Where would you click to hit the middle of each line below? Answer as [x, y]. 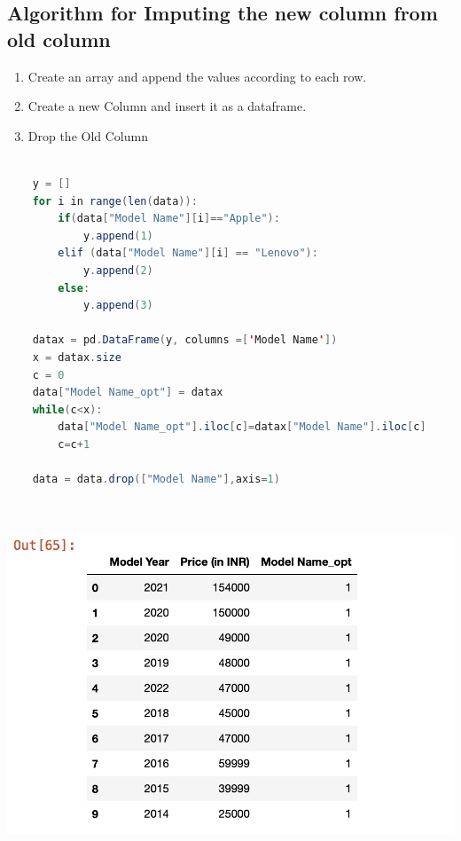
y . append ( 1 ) [118, 236]
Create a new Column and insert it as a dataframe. [167, 106]
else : [74, 288]
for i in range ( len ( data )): [115, 201]
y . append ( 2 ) [118, 270]
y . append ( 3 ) [118, 306]
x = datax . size [77, 357]
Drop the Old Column [88, 135]
